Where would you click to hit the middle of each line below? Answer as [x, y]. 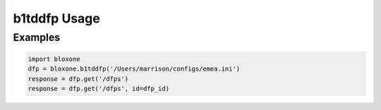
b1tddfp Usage [56, 18]
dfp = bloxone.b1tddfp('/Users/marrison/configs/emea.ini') [134, 69]
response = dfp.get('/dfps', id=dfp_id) [98, 88]
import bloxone [54, 59]
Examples [37, 37]
